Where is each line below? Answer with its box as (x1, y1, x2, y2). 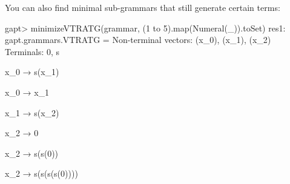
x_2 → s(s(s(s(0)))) (5, 167, 78, 180)
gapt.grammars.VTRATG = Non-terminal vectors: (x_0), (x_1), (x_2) (5, 33, 271, 46)
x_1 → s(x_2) (5, 106, 59, 119)
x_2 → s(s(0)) (5, 146, 59, 159)
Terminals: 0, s (5, 45, 60, 57)
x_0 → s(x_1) (5, 65, 59, 78)
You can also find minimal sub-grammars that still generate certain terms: (5, 1, 280, 13)
